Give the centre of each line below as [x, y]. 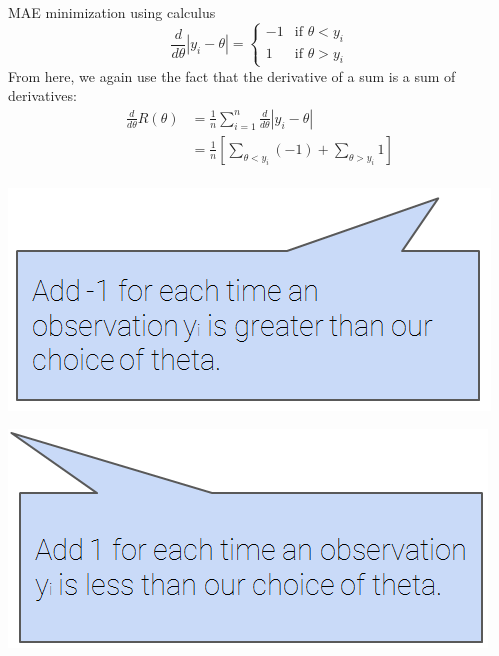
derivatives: [42, 95]
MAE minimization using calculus [112, 12]
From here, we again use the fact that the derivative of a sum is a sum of [232, 75]
